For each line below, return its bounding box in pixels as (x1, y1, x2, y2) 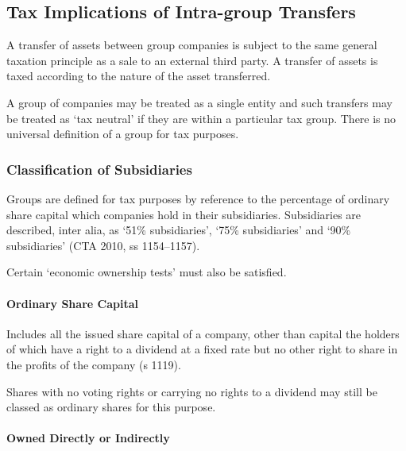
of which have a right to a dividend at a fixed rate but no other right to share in (6, 341, 398, 357)
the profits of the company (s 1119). (6, 356, 181, 372)
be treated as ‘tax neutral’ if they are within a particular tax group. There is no (6, 110, 396, 126)
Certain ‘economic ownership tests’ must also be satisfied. (6, 264, 287, 280)
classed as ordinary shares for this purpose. (6, 399, 216, 415)
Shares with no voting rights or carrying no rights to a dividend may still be (6, 383, 377, 399)
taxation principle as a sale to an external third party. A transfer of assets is (6, 52, 378, 68)
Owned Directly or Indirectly (6, 430, 170, 446)
